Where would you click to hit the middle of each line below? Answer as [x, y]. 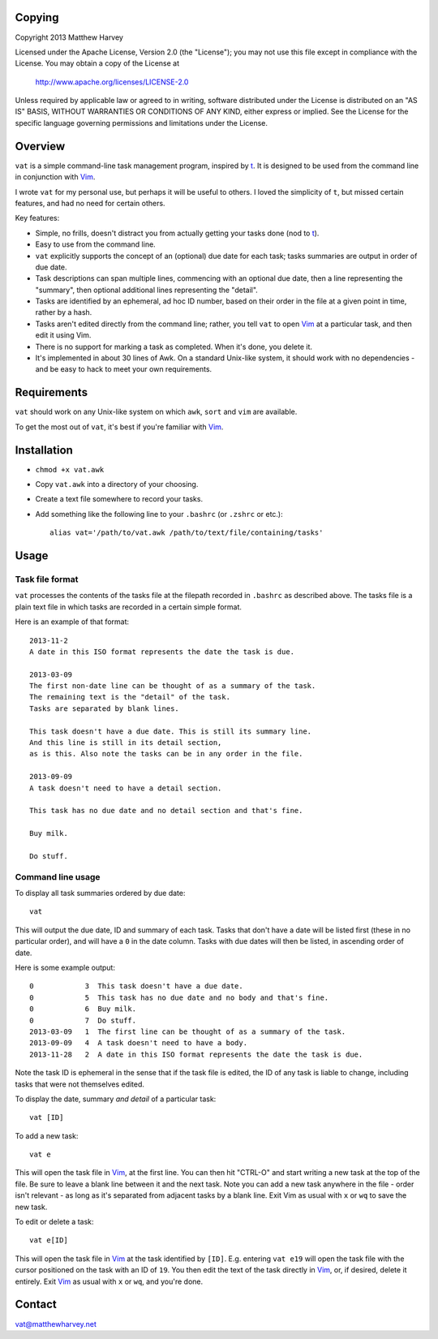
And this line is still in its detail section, [126, 743]
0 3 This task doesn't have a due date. [136, 986]
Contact [36, 1305]
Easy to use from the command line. [95, 244]
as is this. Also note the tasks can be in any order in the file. [166, 754]
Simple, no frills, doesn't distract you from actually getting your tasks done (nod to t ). [177, 233]
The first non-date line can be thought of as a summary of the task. [173, 686]
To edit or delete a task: [54, 1222]
